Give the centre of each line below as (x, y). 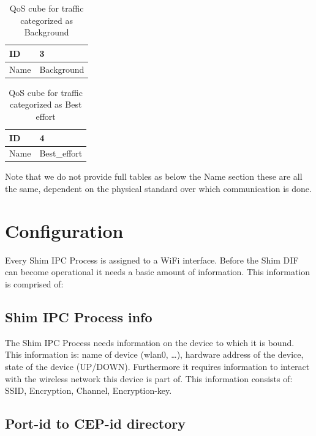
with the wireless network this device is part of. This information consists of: (149, 378)
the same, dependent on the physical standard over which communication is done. (158, 189)
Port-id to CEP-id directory (96, 423)
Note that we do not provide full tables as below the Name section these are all (154, 176)
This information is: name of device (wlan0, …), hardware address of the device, (154, 354)
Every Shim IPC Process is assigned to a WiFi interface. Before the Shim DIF (152, 260)
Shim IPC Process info (79, 316)
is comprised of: (34, 283)
